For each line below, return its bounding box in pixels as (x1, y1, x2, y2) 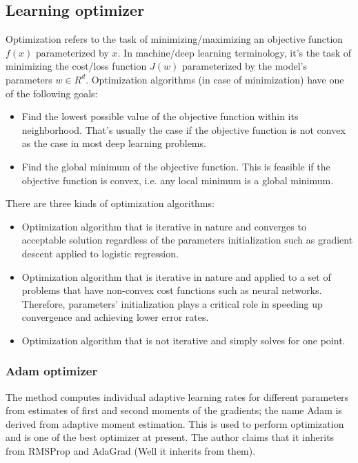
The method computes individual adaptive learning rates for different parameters (6, 389, 349, 404)
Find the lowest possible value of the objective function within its (21, 109, 299, 124)
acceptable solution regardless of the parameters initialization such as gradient (21, 233, 353, 247)
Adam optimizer (6, 362, 98, 380)
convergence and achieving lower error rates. (21, 310, 209, 324)
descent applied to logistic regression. (21, 246, 179, 260)
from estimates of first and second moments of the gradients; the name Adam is (6, 403, 342, 417)
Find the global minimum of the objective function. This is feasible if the (21, 159, 330, 173)
